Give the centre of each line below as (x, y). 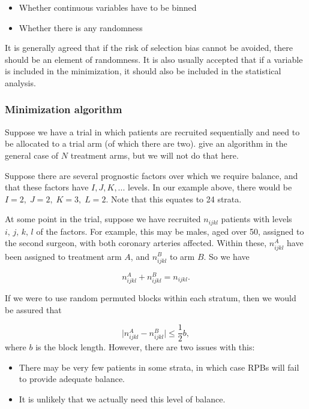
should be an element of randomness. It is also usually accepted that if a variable (154, 59)
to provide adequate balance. (72, 379)
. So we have (226, 256)
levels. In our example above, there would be (210, 187)
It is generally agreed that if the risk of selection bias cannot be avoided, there (149, 48)
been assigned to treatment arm (63, 256)
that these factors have (47, 187)
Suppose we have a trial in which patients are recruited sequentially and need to (152, 131)
